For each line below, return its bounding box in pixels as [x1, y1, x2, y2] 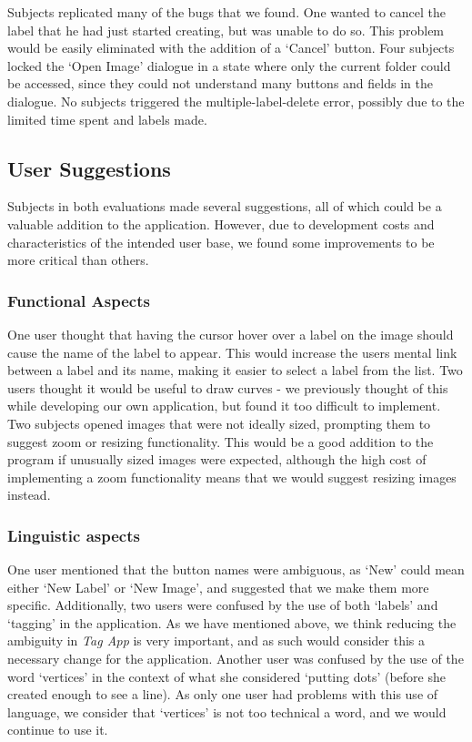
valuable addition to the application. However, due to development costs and [7, 214, 435, 233]
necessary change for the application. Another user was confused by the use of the [7, 649, 464, 668]
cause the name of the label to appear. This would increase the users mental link [7, 342, 457, 361]
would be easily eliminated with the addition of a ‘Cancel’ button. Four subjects [7, 38, 455, 57]
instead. [7, 485, 51, 504]
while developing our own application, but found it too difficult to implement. [7, 396, 441, 415]
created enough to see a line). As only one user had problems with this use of [7, 685, 438, 704]
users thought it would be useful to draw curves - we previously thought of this [7, 378, 448, 397]
